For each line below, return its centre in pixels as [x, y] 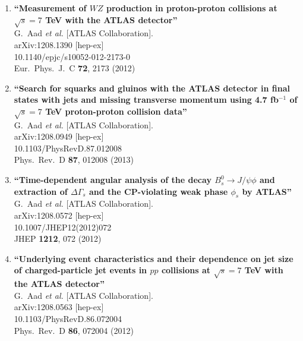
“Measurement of [50, 8]
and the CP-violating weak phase [159, 191]
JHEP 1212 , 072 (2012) [58, 239]
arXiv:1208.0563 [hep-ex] [59, 307]
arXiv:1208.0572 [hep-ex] [59, 215]
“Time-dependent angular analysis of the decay [113, 180]
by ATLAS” [267, 191]
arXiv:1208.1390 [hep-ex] [59, 44]
